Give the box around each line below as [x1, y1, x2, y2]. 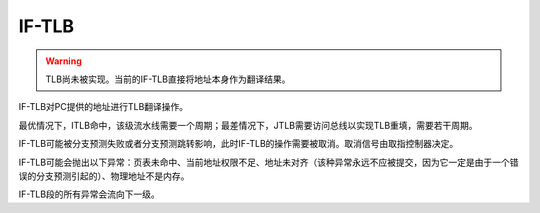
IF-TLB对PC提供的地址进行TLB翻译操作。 [18, 101, 189, 113]
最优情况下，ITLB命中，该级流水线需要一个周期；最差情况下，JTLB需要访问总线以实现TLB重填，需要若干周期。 [18, 119, 479, 131]
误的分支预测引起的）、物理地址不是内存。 [18, 170, 190, 182]
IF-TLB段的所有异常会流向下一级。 [18, 188, 160, 200]
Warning [45, 55, 82, 67]
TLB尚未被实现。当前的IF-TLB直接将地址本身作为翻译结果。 [45, 73, 291, 85]
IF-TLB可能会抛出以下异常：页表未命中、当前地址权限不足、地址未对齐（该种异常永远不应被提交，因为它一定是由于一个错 [18, 156, 519, 168]
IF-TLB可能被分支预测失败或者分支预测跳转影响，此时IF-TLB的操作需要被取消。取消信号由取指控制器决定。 [18, 138, 459, 150]
